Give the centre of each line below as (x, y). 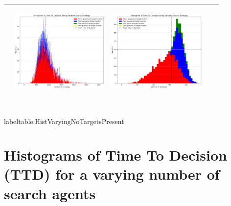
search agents (50, 193)
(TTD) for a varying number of (112, 174)
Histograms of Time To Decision (115, 155)
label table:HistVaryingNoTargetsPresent (64, 121)
